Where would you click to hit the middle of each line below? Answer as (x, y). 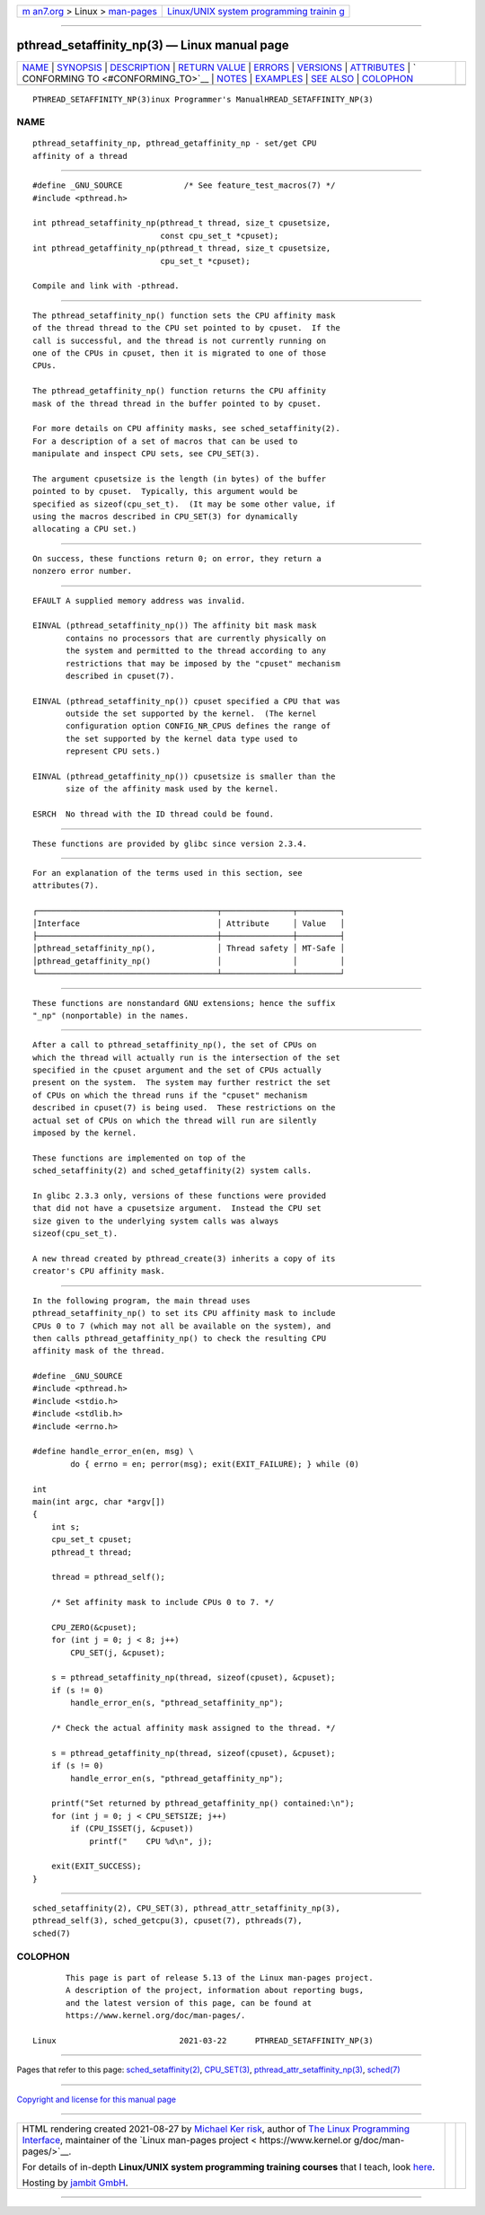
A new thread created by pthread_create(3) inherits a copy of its (184, 1258)
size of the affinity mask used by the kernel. (172, 789)
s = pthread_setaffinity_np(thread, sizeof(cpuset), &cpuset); (193, 1678)
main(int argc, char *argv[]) (99, 1501)
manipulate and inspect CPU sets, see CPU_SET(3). (146, 454)
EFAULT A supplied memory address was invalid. (139, 600)
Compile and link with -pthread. (106, 286)
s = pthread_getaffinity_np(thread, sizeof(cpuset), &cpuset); (193, 1753)
